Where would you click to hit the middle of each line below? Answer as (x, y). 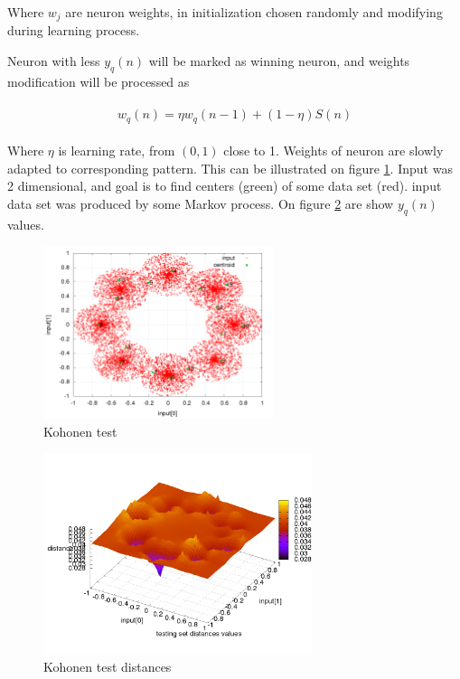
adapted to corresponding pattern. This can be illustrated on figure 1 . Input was (230, 168)
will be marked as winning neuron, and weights (279, 61)
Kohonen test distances (108, 667)
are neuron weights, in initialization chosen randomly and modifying (254, 12)
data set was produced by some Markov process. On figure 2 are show (201, 203)
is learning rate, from (117, 150)
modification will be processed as (99, 81)
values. (26, 224)
